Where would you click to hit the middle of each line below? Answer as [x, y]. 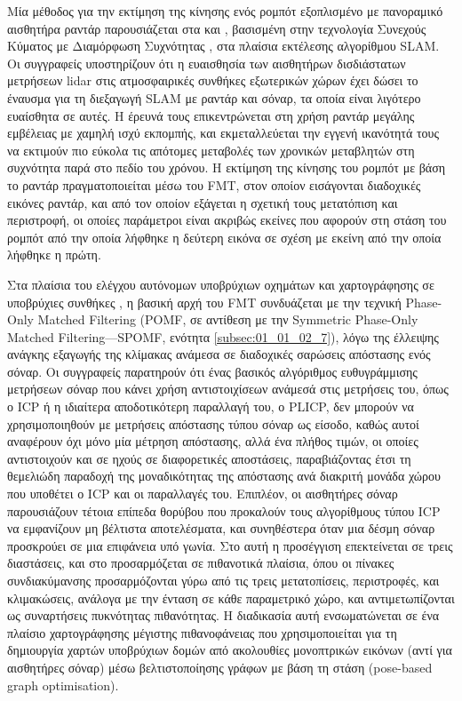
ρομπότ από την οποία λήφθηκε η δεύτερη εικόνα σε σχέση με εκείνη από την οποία [224, 237]
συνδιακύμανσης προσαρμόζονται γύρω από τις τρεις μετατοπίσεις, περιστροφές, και [223, 580]
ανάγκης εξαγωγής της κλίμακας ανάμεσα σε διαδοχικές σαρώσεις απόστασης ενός [219, 354]
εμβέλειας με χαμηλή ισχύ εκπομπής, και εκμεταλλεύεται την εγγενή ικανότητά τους [223, 133]
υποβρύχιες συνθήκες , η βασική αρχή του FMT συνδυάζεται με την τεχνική [204, 302]
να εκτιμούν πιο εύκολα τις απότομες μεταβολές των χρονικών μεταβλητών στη [211, 150]
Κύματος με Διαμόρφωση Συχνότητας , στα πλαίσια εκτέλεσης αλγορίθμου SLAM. [223, 46]
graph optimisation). [63, 685]
